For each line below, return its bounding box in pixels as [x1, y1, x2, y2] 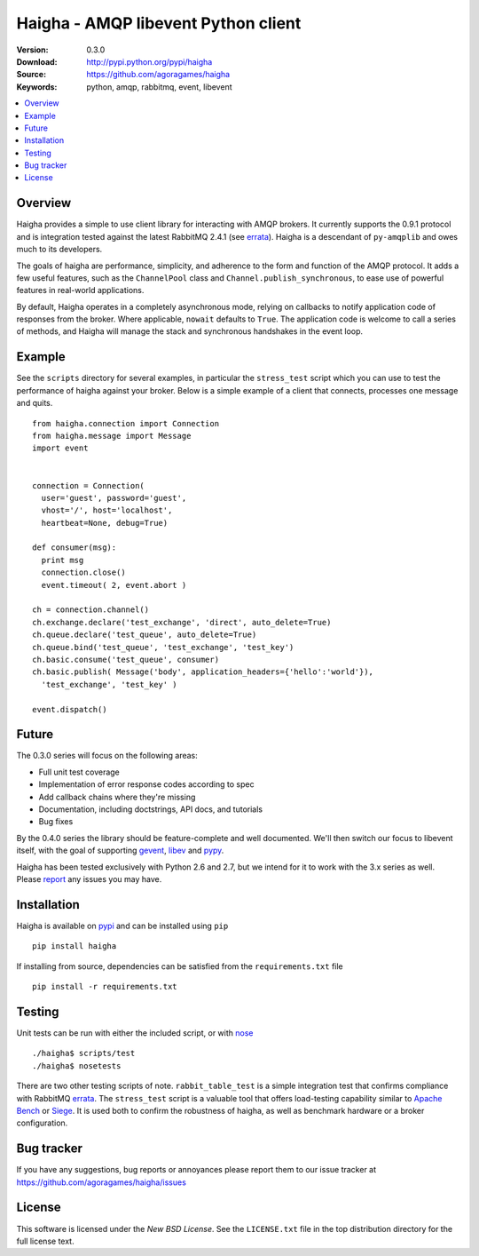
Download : [16, 56, 58, 67]
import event [32, 443, 89, 453]
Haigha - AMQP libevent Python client [16, 13, 302, 33]
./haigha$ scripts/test [32, 1048, 136, 1059]
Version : [16, 44, 49, 55]
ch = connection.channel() [32, 605, 150, 615]
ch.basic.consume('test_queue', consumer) [32, 654, 220, 664]
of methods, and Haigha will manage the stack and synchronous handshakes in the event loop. [16, 326, 364, 337]
